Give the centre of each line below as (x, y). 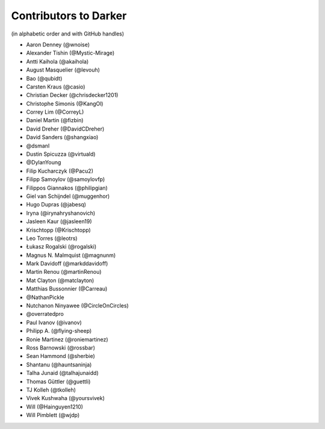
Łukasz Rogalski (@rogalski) (61, 247)
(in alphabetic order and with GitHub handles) (68, 34)
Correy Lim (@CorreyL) (55, 112)
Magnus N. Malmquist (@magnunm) (71, 255)
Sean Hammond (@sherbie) (61, 356)
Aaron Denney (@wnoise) (58, 45)
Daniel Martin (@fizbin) (55, 120)
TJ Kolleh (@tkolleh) (51, 390)
